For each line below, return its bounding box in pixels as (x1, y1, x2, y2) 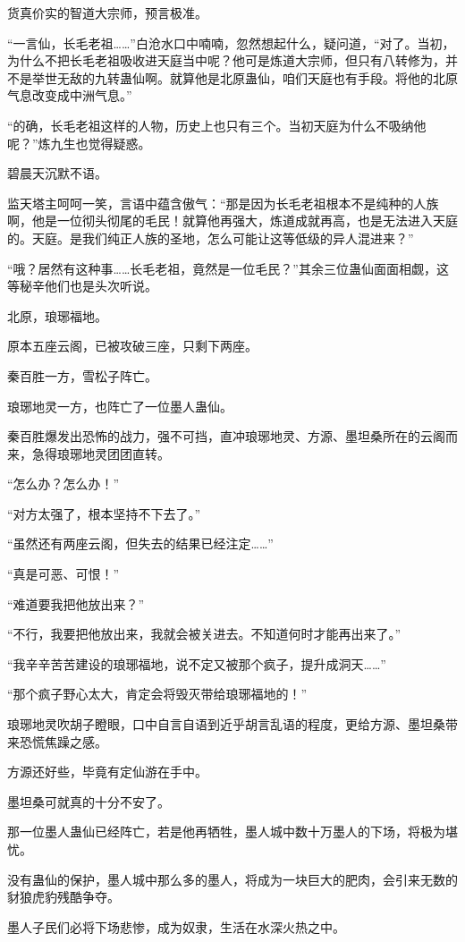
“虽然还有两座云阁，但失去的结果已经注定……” (7, 534, 274, 553)
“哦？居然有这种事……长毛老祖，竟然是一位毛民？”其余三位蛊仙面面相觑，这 (7, 259, 449, 277)
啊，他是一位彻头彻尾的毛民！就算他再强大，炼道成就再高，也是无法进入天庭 (7, 211, 458, 230)
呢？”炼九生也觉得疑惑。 (7, 133, 151, 152)
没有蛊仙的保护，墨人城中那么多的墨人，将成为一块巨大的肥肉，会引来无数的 (7, 870, 458, 888)
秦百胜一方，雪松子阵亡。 (7, 366, 157, 385)
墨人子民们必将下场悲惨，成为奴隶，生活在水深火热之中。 (7, 917, 345, 936)
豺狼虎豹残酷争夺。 (7, 887, 120, 906)
